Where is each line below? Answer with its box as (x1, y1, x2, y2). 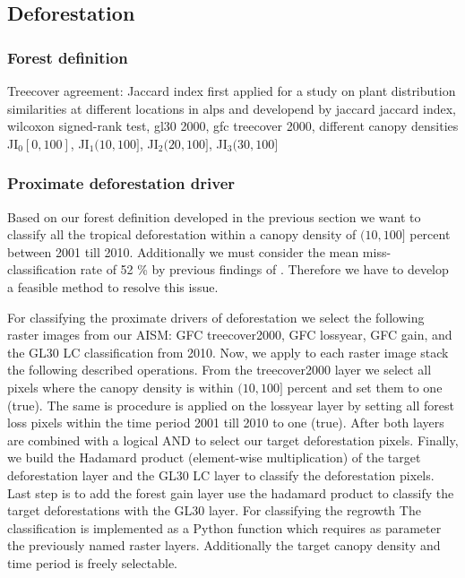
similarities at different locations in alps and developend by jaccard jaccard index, (7, 99, 457, 117)
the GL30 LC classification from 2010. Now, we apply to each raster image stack (7, 342, 449, 361)
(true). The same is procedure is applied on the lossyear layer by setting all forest (7, 395, 454, 414)
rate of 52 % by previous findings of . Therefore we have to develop (80, 260, 449, 279)
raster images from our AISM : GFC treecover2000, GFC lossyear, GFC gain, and (7, 325, 452, 344)
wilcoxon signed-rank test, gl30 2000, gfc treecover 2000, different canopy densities (7, 116, 459, 135)
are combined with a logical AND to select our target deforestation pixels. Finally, (7, 430, 459, 449)
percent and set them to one (287, 377, 443, 396)
